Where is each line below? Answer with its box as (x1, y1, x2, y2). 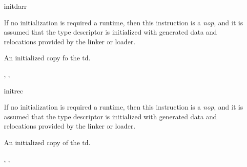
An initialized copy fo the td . (4, 53, 91, 63)
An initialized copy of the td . (4, 137, 91, 147)
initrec (4, 85, 23, 95)
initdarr (4, 1, 27, 11)
